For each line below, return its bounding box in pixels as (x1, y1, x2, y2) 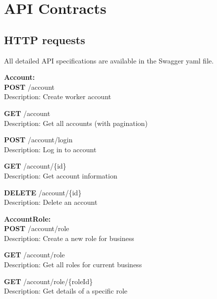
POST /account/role (4, 223, 69, 234)
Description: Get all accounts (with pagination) (4, 118, 148, 128)
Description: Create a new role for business (4, 233, 134, 243)
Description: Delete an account (4, 197, 98, 207)
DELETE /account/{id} (4, 187, 82, 197)
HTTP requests (4, 32, 85, 47)
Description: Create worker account (4, 91, 111, 102)
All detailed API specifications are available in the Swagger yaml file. (4, 55, 214, 65)
